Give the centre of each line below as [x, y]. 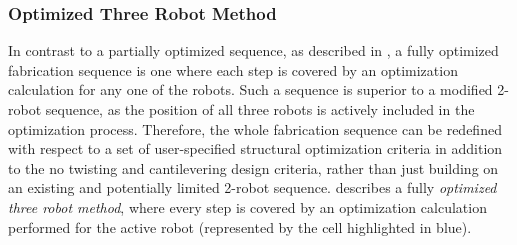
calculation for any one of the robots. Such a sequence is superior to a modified [250, 89]
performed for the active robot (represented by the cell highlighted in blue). [240, 226]
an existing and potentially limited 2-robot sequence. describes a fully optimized [252, 187]
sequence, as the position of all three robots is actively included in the [260, 109]
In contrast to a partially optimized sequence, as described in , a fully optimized [253, 50]
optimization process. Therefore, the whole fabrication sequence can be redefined [255, 128]
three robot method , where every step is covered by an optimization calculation [247, 206]
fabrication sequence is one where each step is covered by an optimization [233, 69]
